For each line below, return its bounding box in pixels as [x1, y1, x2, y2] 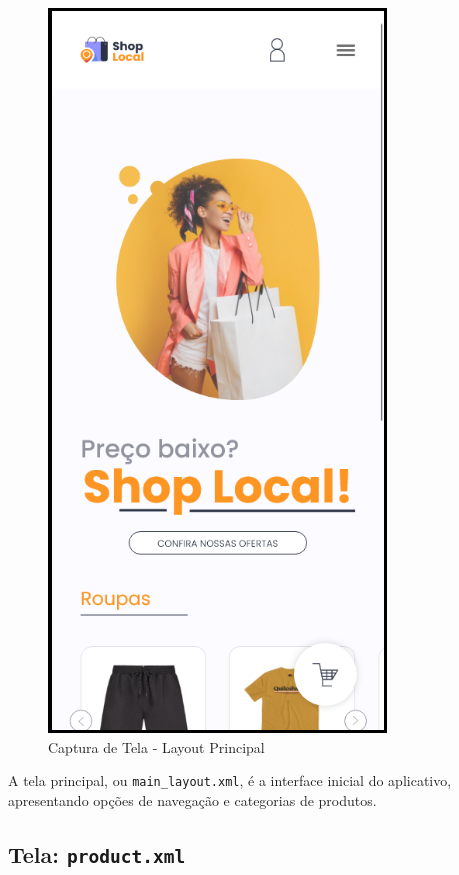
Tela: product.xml [8, 838, 186, 869]
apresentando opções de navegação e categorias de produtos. [8, 789, 377, 810]
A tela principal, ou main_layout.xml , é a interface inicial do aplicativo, [8, 770, 452, 791]
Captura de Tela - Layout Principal [48, 736, 265, 757]
